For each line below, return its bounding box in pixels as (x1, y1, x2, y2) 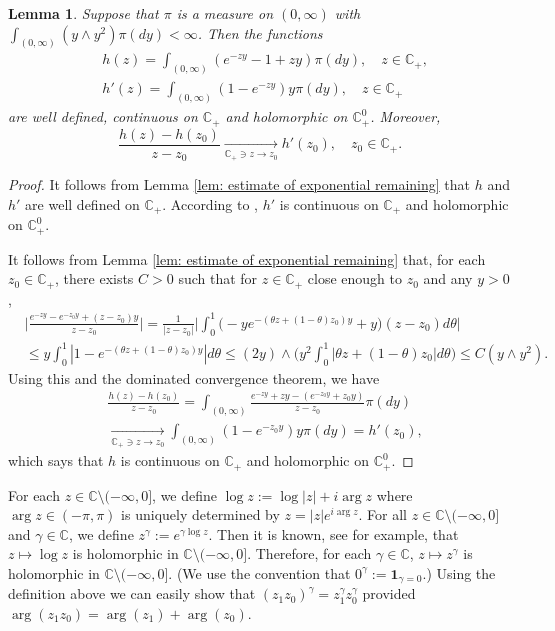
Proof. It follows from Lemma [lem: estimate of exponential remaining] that (8, 174, 470, 195)
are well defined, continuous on (8, 106, 198, 127)
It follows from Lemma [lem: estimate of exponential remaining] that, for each (8, 248, 486, 269)
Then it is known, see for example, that (217, 523, 459, 544)
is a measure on (176, 3, 274, 23)
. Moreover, (370, 106, 441, 127)
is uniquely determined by (121, 504, 280, 525)
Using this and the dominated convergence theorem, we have (8, 367, 380, 388)
